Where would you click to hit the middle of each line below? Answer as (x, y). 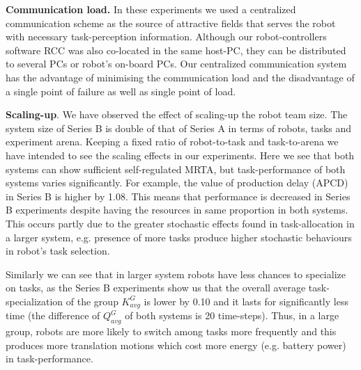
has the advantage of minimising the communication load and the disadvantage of (180, 77)
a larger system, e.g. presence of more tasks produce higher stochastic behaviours (179, 237)
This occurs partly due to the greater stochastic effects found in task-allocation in (180, 223)
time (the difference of (53, 315)
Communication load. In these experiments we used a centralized (151, 9)
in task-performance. (49, 359)
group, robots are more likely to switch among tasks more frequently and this (171, 331)
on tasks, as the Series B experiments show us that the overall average (156, 288)
